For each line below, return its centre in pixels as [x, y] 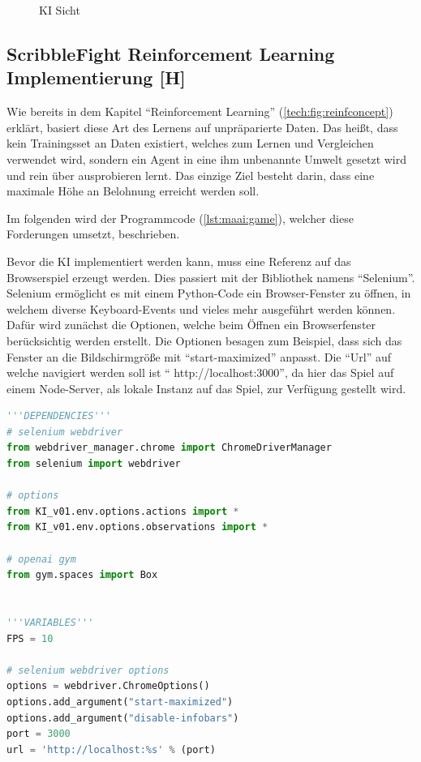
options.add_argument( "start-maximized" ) [120, 702]
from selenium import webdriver [94, 464]
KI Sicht [60, 10]
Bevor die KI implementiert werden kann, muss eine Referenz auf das [179, 261]
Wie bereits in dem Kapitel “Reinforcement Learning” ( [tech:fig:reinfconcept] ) [200, 111]
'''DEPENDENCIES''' [59, 416]
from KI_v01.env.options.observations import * [137, 527]
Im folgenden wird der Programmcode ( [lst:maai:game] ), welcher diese [180, 218]
